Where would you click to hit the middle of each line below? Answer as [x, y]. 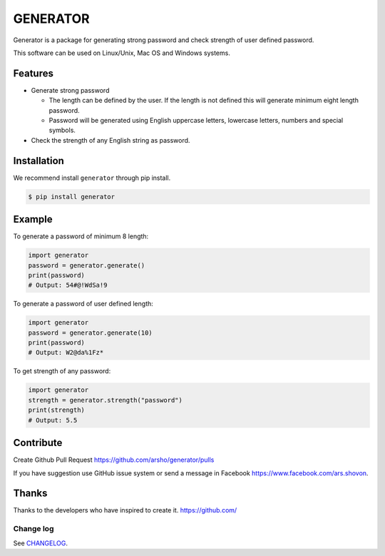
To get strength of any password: [62, 371]
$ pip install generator [72, 197]
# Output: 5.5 [53, 420]
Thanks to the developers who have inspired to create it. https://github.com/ [125, 510]
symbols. [62, 130]
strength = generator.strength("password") [106, 400]
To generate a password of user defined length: [83, 304]
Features [33, 73]
